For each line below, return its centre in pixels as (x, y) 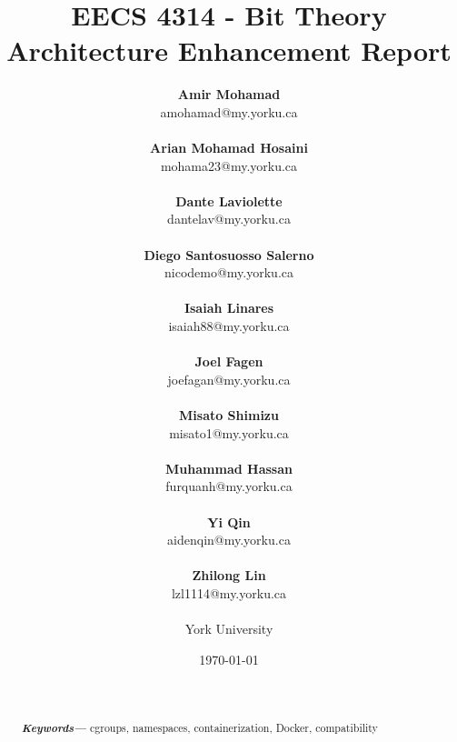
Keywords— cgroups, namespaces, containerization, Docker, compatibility (199, 728)
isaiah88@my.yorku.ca (229, 326)
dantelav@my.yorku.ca (229, 219)
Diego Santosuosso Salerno (229, 254)
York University (229, 629)
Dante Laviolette (229, 201)
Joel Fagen (229, 361)
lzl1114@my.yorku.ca (229, 592)
